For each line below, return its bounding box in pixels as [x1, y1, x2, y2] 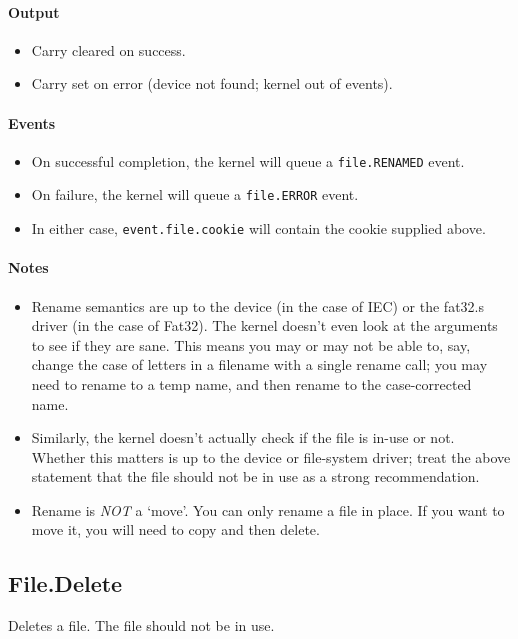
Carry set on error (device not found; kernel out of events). [31, 73, 393, 94]
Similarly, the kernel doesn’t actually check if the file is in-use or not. [31, 427, 455, 448]
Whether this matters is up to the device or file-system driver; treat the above [31, 446, 511, 467]
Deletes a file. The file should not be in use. [8, 615, 275, 636]
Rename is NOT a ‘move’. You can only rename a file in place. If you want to [31, 499, 505, 520]
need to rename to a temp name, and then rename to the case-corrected [31, 373, 472, 394]
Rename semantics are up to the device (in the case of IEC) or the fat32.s [31, 295, 484, 316]
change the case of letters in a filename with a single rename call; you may [31, 354, 488, 375]
